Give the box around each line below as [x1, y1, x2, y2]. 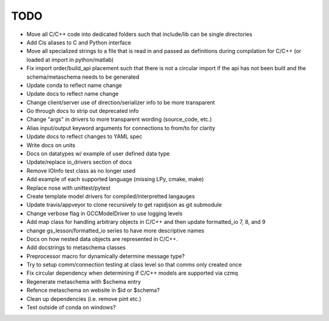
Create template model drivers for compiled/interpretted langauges [26, 192, 195, 200]
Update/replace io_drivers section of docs [26, 159, 132, 166]
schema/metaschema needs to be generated [26, 73, 140, 81]
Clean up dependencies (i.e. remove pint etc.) [26, 295, 141, 302]
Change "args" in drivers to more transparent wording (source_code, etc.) [26, 116, 212, 123]
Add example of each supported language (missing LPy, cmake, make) [26, 176, 204, 183]
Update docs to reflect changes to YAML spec [26, 133, 143, 140]
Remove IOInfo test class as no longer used [26, 167, 136, 174]
